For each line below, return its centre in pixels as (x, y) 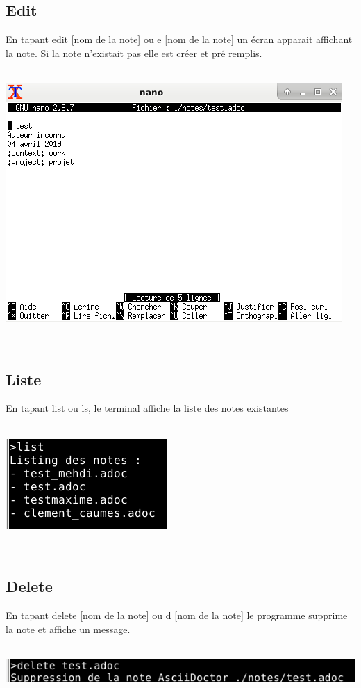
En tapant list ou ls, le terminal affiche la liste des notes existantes (147, 408)
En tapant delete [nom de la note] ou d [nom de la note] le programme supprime (177, 615)
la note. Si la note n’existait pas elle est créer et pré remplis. (134, 53)
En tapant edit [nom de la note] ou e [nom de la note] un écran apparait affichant (179, 39)
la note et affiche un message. (68, 629)
